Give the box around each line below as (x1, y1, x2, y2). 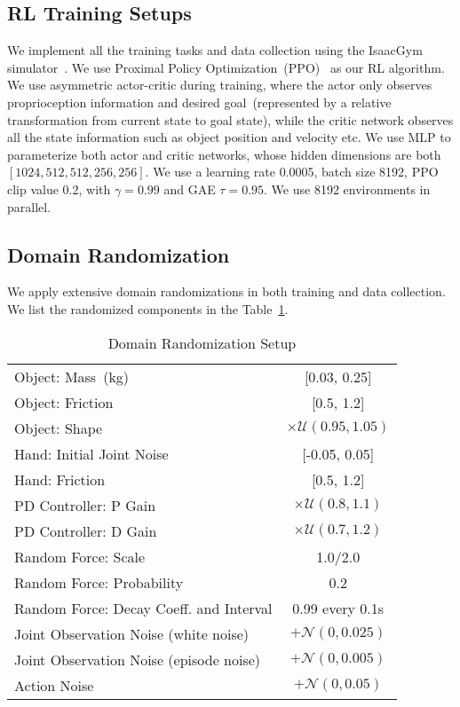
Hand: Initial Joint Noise (14, 443, 169, 464)
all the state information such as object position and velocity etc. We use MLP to (7, 128, 451, 146)
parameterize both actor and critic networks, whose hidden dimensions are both (7, 145, 441, 163)
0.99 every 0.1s (292, 597, 385, 618)
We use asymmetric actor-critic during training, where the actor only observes (7, 75, 432, 94)
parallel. (7, 197, 52, 216)
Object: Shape (14, 417, 103, 438)
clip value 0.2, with (7, 179, 111, 198)
